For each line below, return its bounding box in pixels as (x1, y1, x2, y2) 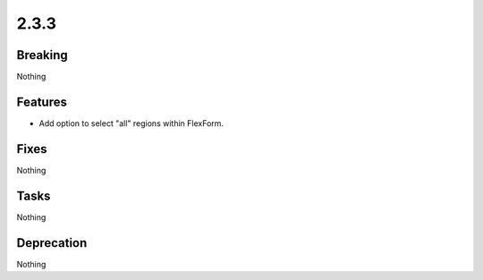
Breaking (16, 47, 69, 63)
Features (16, 94, 67, 109)
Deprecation (16, 235, 88, 250)
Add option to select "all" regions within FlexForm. (38, 117, 224, 129)
